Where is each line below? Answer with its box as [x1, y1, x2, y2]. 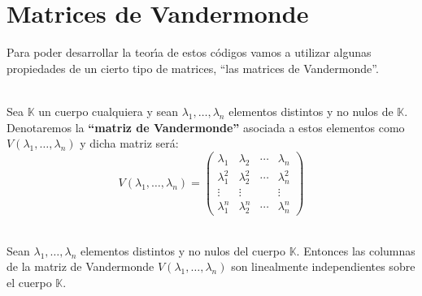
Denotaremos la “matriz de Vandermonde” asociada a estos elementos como [7, 118, 405, 135]
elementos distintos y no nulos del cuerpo [80, 242, 285, 259]
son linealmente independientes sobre [231, 258, 415, 275]
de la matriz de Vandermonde [7, 258, 154, 275]
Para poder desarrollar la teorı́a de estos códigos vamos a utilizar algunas [7, 44, 372, 61]
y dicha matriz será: [80, 135, 179, 152]
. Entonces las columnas [296, 242, 415, 259]
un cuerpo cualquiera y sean [38, 102, 178, 119]
